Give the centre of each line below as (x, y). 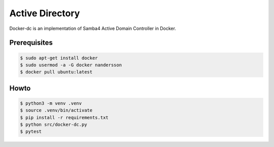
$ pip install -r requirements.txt (64, 117)
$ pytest (31, 132)
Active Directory (45, 13)
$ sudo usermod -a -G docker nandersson (71, 65)
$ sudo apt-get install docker (59, 58)
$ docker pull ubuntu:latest (56, 72)
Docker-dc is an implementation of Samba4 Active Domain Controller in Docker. (93, 28)
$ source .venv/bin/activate (56, 111)
